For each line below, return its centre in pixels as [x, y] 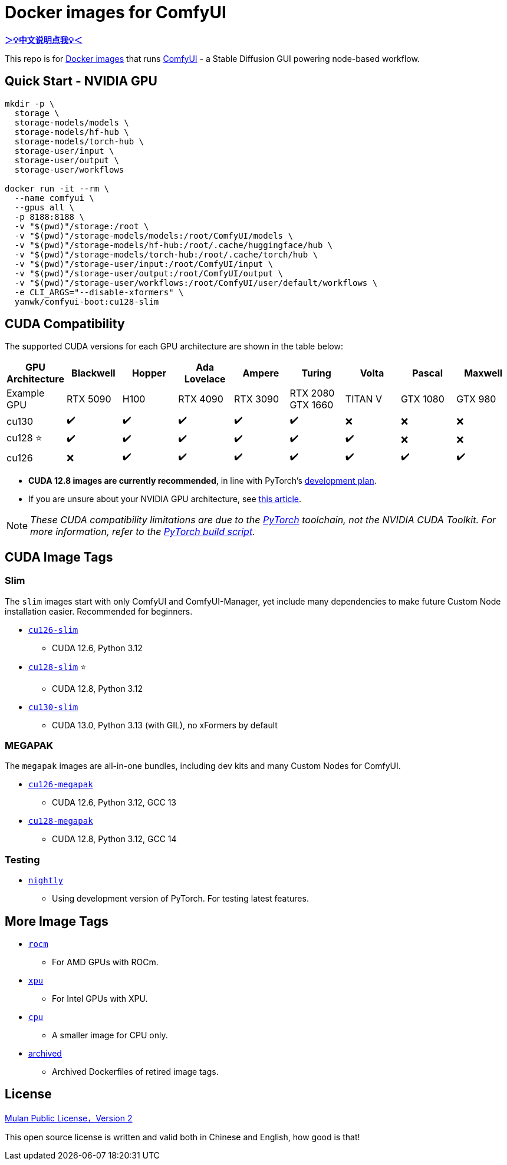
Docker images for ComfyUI [116, 12]
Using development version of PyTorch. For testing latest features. [180, 899]
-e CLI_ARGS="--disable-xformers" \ [99, 292]
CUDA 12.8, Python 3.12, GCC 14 [114, 839]
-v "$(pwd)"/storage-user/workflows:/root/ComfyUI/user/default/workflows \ [196, 283]
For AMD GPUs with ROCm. [105, 962]
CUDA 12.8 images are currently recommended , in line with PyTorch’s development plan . [203, 481]
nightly [46, 881]
